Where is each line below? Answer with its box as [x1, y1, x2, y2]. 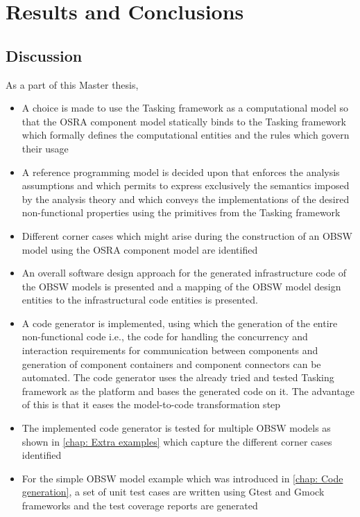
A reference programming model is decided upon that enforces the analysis [22, 164, 340, 179]
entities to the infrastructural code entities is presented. [22, 292, 258, 307]
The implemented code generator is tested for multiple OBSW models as [22, 421, 331, 435]
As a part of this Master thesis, [6, 77, 139, 91]
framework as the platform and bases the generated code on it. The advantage [22, 383, 354, 398]
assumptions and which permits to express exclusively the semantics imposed [22, 178, 350, 193]
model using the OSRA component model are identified [22, 242, 258, 256]
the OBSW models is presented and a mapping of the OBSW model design [22, 279, 341, 293]
